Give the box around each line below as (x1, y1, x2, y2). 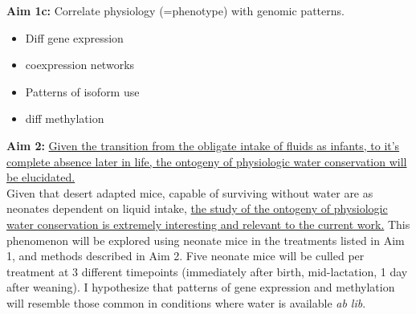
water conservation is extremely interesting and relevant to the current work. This (6, 215, 410, 232)
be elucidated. (6, 169, 75, 186)
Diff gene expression (25, 29, 124, 46)
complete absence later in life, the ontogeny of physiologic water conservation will (6, 153, 407, 169)
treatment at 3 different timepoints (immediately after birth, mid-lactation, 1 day (6, 263, 408, 279)
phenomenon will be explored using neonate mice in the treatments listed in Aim (6, 231, 405, 248)
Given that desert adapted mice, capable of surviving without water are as (6, 184, 373, 201)
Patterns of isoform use (25, 83, 140, 100)
